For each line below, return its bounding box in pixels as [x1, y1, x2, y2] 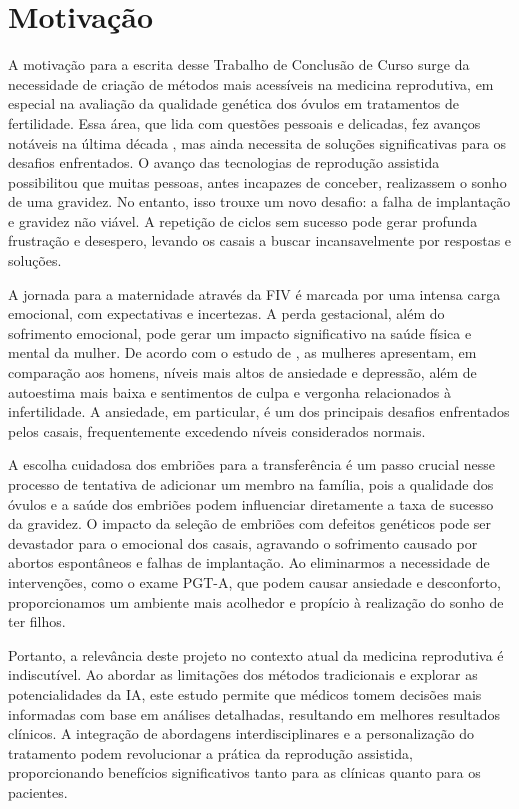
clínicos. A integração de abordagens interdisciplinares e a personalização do [8, 723, 475, 744]
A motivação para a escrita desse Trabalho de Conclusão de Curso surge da [8, 54, 470, 75]
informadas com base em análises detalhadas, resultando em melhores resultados [8, 703, 500, 724]
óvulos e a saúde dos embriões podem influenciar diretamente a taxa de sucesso [8, 493, 494, 514]
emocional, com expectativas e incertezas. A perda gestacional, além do [8, 303, 445, 324]
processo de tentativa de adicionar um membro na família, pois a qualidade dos [8, 474, 494, 494]
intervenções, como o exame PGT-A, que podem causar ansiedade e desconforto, [8, 571, 501, 592]
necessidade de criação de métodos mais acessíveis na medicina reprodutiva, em [8, 73, 494, 94]
